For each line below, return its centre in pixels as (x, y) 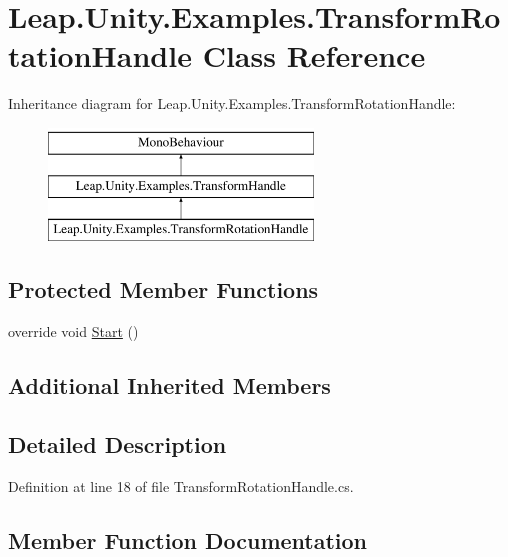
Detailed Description (117, 443)
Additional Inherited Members (169, 385)
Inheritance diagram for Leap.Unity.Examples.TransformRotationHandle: (232, 103)
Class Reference (314, 55)
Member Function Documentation (188, 539)
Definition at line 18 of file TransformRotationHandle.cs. (181, 485)
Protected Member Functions (163, 289)
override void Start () (73, 331)
